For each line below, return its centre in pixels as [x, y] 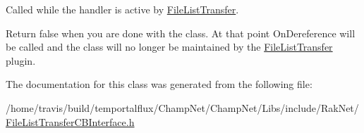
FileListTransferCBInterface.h [70, 121]
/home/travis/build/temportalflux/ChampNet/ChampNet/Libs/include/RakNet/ [182, 107]
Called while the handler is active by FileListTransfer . [122, 9]
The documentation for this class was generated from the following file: [159, 84]
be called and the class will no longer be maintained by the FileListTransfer [169, 47]
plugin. [21, 60]
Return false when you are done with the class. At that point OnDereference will [181, 33]
